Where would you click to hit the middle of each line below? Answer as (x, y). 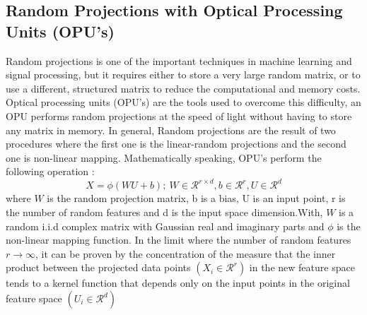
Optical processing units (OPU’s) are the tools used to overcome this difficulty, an (183, 102)
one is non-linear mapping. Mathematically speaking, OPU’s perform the (164, 157)
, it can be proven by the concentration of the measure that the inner (186, 253)
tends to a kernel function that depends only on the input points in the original (178, 283)
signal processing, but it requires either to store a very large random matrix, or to (183, 75)
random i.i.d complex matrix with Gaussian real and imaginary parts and (165, 226)
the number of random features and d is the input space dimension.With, (164, 212)
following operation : (50, 171)
